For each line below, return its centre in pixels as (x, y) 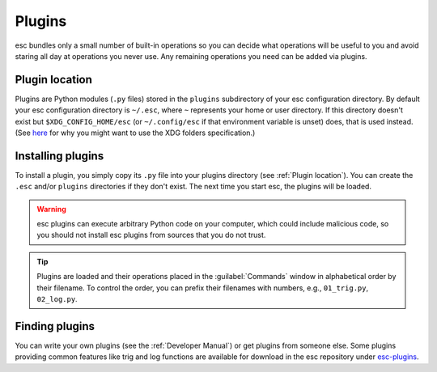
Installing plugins (59, 156)
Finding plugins (55, 326)
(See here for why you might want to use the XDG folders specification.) (135, 133)
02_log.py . (57, 299)
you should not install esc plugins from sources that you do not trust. (151, 235)
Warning (51, 209)
